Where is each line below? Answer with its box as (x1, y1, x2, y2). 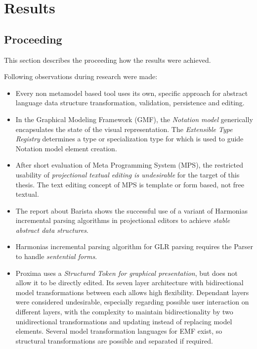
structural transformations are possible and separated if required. (15, 335, 213, 346)
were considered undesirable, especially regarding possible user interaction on (15, 297, 249, 307)
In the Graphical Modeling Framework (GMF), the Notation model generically (15, 114, 253, 124)
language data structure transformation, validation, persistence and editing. (15, 97, 245, 108)
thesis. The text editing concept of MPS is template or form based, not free (15, 179, 245, 189)
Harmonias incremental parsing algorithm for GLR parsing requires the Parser (15, 241, 253, 252)
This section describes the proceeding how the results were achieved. (4, 54, 211, 65)
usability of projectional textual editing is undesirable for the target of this (15, 169, 240, 179)
